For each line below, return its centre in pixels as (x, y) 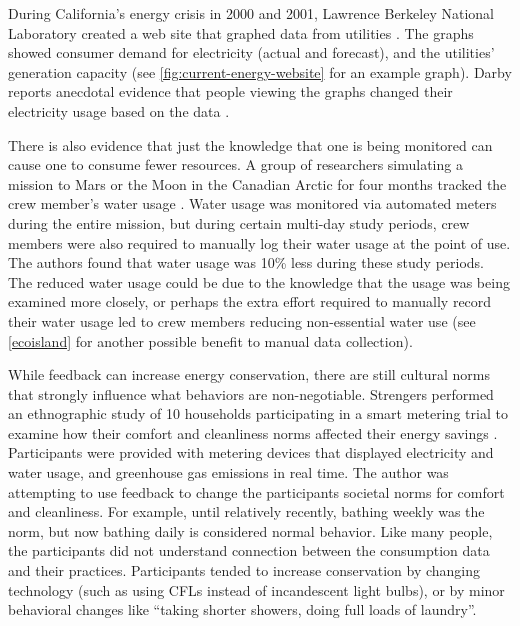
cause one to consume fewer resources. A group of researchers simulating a (235, 164)
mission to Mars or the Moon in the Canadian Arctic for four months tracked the (257, 183)
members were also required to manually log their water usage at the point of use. (259, 242)
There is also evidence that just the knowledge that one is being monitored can (250, 144)
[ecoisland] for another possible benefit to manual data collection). (210, 340)
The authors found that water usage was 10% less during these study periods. (246, 262)
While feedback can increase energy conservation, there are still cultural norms (249, 374)
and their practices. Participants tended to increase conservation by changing (244, 570)
